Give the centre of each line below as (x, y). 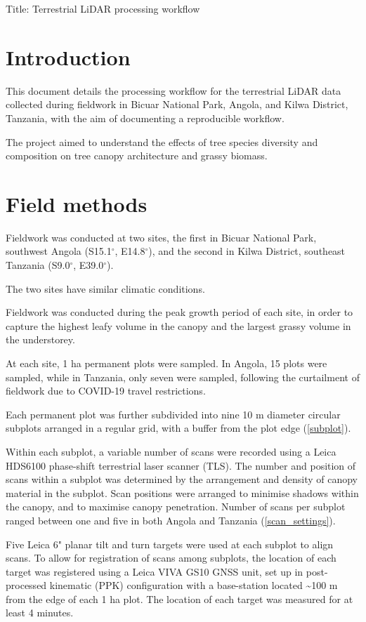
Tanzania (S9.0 (38, 265)
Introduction (68, 57)
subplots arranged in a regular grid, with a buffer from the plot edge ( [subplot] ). (178, 428)
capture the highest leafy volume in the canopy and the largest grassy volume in (178, 325)
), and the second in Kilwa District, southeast (247, 251)
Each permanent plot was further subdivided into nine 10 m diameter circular (173, 414)
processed (26, 585)
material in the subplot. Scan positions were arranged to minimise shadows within (182, 492)
